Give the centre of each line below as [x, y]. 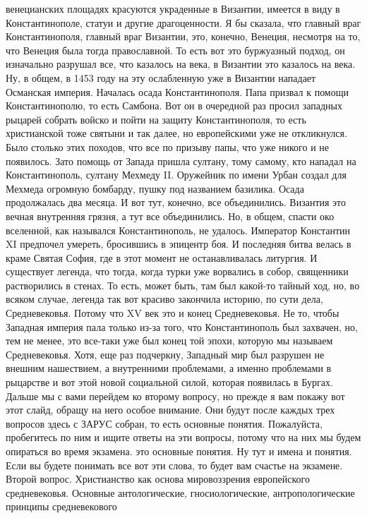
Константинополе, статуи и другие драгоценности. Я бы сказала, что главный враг [183, 22]
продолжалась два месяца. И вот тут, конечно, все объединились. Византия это [176, 202]
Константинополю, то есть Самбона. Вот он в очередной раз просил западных [174, 106]
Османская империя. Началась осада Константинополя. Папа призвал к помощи [177, 91]
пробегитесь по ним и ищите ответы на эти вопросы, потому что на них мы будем [183, 437]
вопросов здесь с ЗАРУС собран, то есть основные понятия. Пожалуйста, [164, 423]
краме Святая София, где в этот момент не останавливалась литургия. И [162, 257]
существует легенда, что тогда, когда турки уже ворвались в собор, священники [177, 271]
